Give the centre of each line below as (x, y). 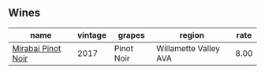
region (192, 35)
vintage (92, 35)
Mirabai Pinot (37, 48)
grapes (131, 35)
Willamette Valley (188, 48)
